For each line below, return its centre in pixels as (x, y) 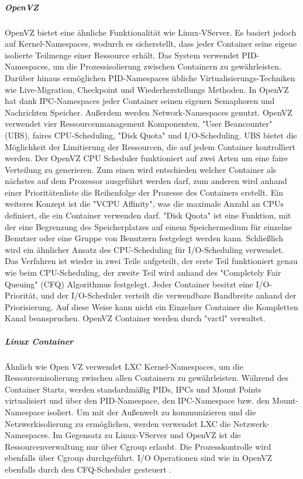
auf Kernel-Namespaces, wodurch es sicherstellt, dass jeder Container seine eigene (151, 44)
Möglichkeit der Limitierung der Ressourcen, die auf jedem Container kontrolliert (150, 146)
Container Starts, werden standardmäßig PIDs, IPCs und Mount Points (133, 389)
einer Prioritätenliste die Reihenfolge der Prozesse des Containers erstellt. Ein (144, 192)
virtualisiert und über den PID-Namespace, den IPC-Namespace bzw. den (137, 400)
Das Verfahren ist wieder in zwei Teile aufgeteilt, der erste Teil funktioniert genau (151, 261)
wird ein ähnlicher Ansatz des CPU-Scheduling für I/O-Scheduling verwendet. (144, 249)
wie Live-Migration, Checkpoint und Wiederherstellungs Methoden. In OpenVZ (147, 89)
